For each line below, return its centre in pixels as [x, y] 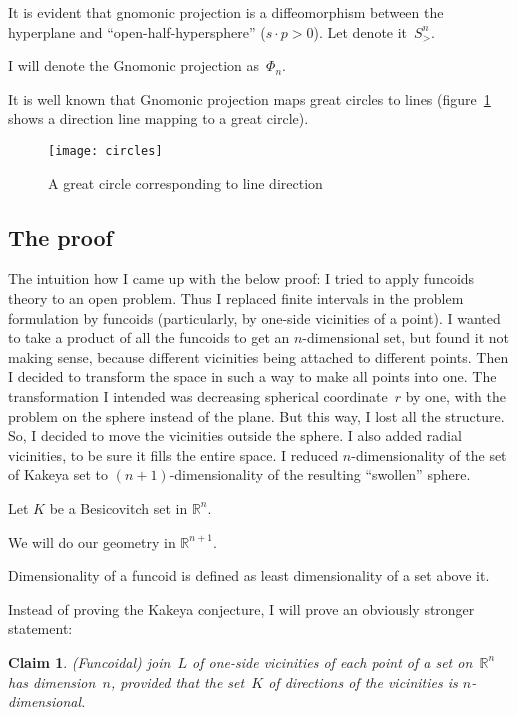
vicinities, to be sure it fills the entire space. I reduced [173, 454]
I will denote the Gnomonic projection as [134, 65]
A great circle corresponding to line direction [185, 182]
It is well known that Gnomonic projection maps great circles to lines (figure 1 [249, 98]
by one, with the [456, 395]
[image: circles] [105, 150]
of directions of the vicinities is [363, 681]
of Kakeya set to [58, 474]
